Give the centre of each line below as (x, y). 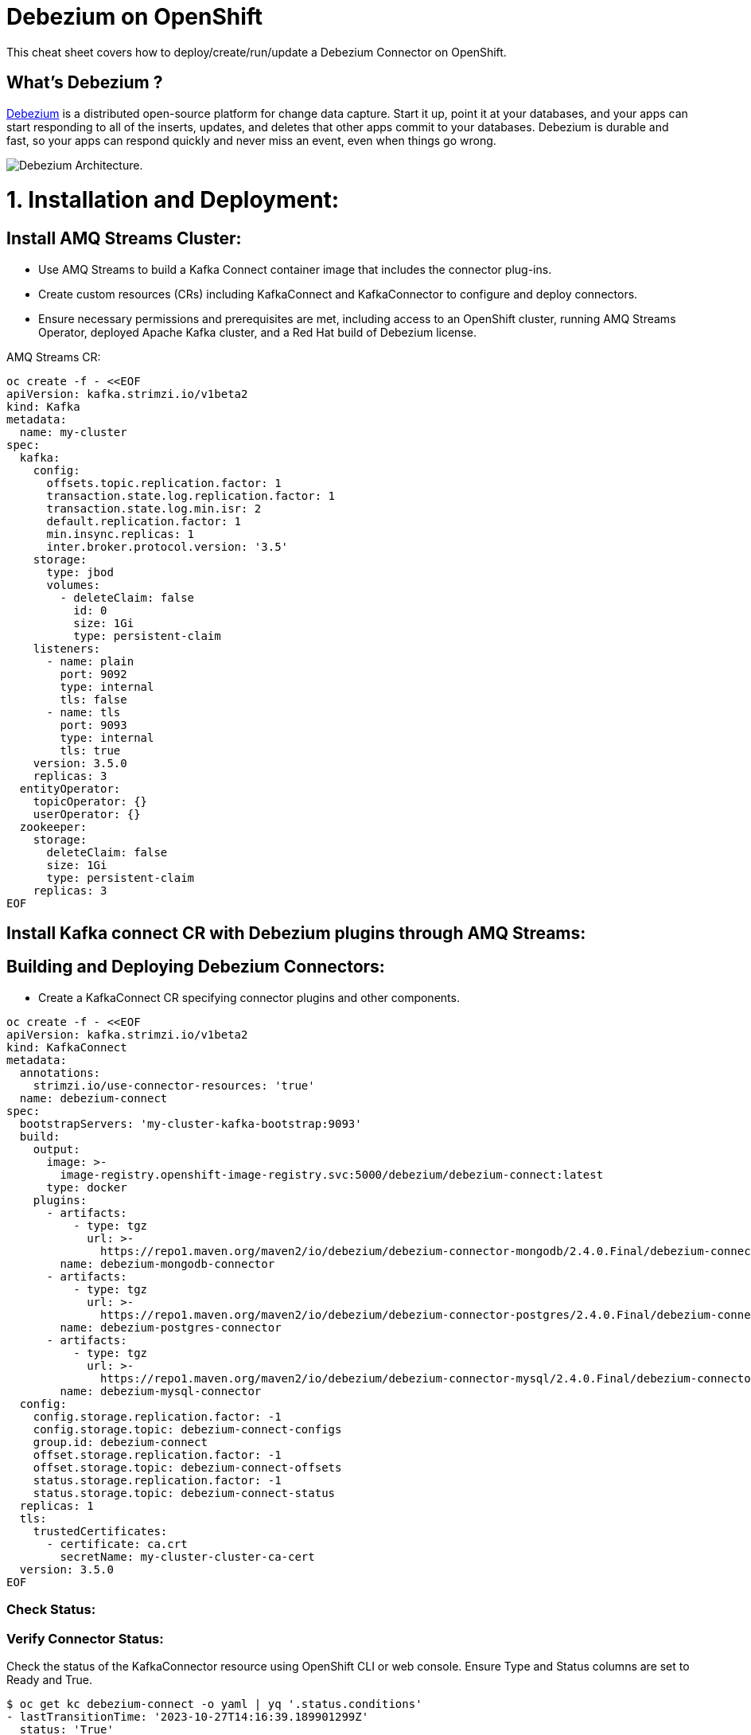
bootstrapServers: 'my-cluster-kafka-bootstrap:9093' (191, 1123)
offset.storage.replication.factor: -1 (157, 1454)
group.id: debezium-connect (120, 1442)
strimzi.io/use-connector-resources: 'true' (174, 1085)
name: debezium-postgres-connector (171, 1327)
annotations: (60, 1072)
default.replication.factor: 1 (144, 521)
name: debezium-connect (93, 1098)
